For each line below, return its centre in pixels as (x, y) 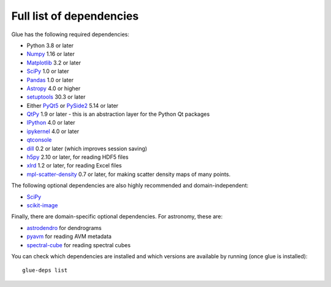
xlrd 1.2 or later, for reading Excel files (74, 166)
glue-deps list (45, 270)
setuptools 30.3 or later (56, 97)
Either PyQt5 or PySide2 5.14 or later (73, 105)
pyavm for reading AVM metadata (69, 237)
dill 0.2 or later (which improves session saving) (87, 148)
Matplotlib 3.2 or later (54, 63)
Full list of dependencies (75, 16)
